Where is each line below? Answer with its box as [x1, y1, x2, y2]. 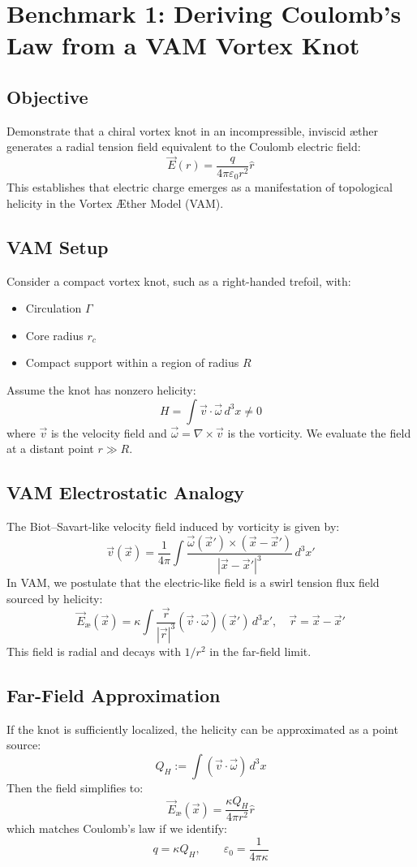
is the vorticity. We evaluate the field [227, 424, 411, 441]
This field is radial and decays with [6, 642, 181, 659]
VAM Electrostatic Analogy [6, 480, 245, 505]
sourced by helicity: [6, 589, 103, 606]
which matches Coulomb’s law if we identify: [6, 820, 227, 837]
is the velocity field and [50, 424, 167, 441]
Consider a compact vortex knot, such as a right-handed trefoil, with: [6, 272, 351, 289]
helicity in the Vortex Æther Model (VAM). [6, 194, 224, 211]
